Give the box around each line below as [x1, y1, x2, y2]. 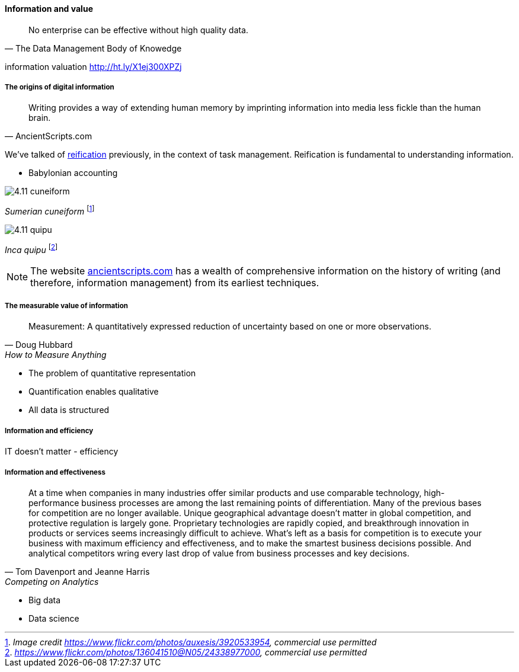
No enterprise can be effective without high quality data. [28, 24, 249, 35]
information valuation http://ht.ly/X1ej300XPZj [5, 61, 182, 72]
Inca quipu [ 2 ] [5, 243, 58, 255]
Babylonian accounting [28, 168, 118, 178]
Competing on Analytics [5, 577, 99, 587]
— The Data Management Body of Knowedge [5, 43, 182, 53]
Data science [28, 613, 79, 624]
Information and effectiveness [5, 468, 106, 476]
